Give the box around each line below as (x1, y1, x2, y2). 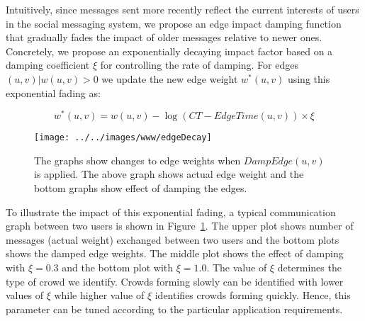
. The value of (206, 260, 267, 275)
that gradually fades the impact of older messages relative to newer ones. (6, 30, 322, 45)
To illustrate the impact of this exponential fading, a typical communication (6, 204, 336, 219)
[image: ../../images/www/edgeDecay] (34, 133, 212, 143)
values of (6, 288, 43, 303)
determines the (277, 260, 342, 275)
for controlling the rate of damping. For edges (100, 57, 298, 72)
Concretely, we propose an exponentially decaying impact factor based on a (6, 43, 333, 58)
